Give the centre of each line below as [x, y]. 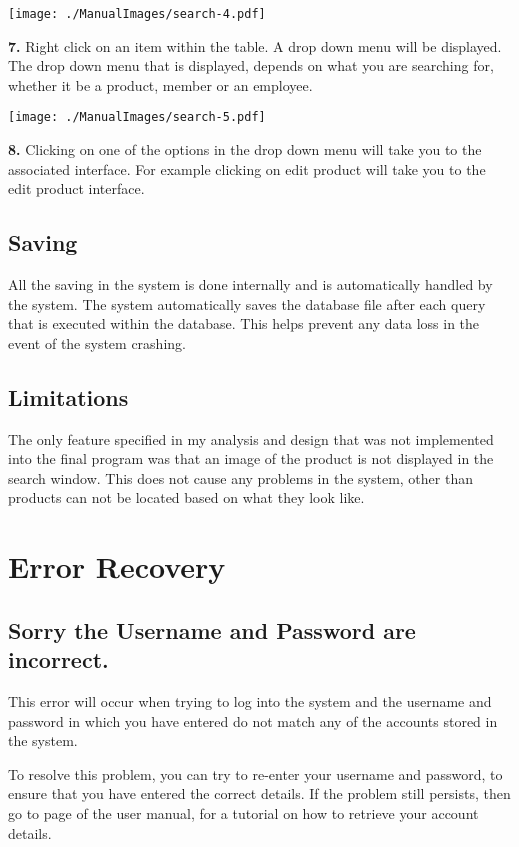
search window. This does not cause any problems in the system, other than [240, 477]
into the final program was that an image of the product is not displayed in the [251, 458]
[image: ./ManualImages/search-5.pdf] [137, 117]
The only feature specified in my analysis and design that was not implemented [251, 438]
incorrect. [58, 659]
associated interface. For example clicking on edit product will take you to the [247, 168]
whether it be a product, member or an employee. [160, 84]
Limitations [68, 396]
